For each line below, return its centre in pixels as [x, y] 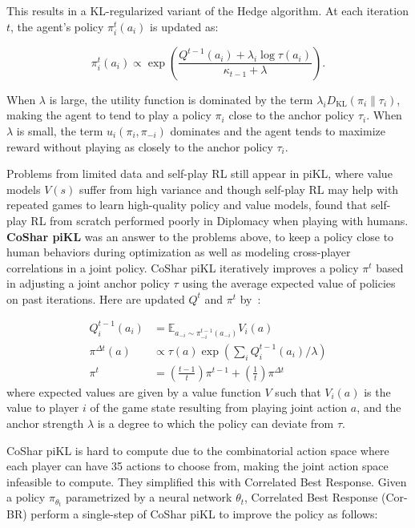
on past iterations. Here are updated [96, 298]
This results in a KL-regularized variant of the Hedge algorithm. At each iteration [207, 10]
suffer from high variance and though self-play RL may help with [239, 189]
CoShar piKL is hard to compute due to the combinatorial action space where [198, 450]
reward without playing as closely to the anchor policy [140, 146]
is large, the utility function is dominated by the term [181, 99]
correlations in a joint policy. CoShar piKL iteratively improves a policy [183, 267]
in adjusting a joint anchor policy [88, 283]
